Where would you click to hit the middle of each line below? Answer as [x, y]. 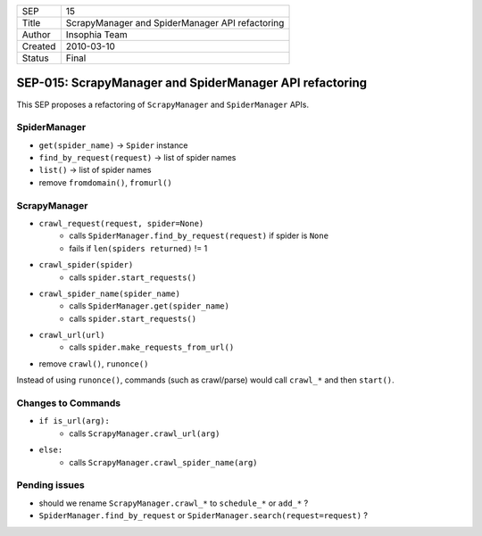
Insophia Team [97, 34]
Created [39, 46]
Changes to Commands [68, 403]
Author [36, 34]
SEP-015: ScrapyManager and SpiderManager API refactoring [192, 83]
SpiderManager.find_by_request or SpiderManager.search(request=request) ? [203, 515]
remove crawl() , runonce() [94, 363]
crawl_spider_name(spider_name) [109, 293]
